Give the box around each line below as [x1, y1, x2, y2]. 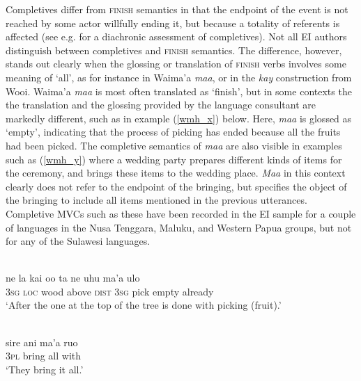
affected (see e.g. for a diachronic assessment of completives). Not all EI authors [6, 29, 347, 44]
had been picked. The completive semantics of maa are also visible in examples [6, 138, 342, 152]
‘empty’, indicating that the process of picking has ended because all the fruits [6, 124, 341, 139]
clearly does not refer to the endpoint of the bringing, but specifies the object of [6, 179, 347, 193]
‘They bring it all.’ [6, 362, 84, 376]
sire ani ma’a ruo [6, 334, 78, 349]
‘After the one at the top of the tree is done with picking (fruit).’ [6, 298, 282, 312]
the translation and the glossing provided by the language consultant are [6, 97, 316, 112]
